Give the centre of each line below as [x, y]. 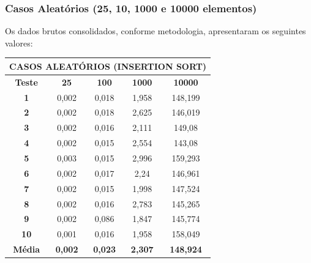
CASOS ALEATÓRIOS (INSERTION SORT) [108, 66]
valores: [19, 43]
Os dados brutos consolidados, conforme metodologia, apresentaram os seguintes [155, 31]
